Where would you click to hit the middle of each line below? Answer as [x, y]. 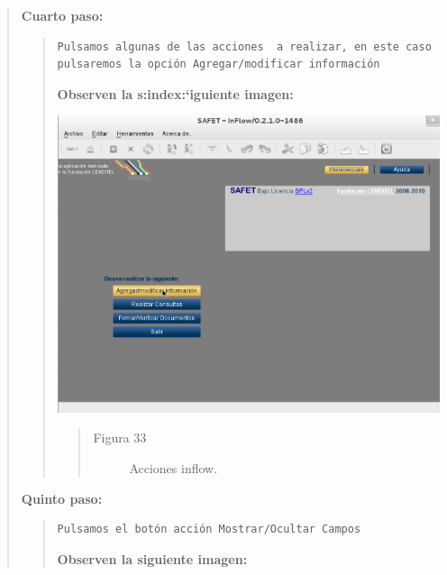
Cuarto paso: [62, 15]
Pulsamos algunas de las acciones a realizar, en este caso [244, 46]
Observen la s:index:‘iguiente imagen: [175, 93]
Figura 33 [120, 438]
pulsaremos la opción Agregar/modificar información [219, 64]
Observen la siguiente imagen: [152, 558]
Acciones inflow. [173, 468]
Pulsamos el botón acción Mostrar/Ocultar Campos [209, 529]
